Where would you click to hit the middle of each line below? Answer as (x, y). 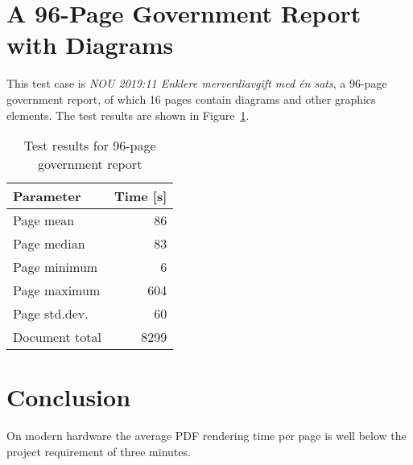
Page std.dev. (51, 314)
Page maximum (57, 290)
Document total (58, 337)
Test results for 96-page (90, 146)
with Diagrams (90, 45)
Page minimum (56, 267)
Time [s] (141, 196)
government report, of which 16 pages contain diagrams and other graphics (191, 99)
